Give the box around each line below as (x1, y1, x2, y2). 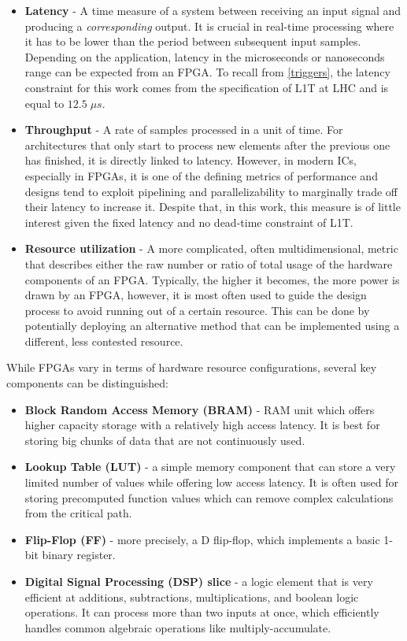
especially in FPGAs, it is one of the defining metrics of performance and (24, 167, 378, 183)
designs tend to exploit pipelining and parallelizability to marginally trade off (24, 183, 398, 199)
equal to (24, 94, 65, 111)
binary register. (42, 547, 116, 563)
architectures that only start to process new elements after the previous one (24, 136, 390, 153)
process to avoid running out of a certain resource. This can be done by (24, 302, 370, 318)
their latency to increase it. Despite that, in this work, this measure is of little (24, 198, 401, 215)
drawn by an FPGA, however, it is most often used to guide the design (24, 287, 367, 303)
